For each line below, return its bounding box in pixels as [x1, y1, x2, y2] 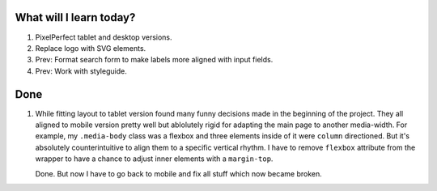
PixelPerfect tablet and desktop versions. [35, 32, 173, 42]
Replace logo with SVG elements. [35, 43, 146, 53]
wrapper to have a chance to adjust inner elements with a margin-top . [35, 154, 274, 163]
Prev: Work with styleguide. [35, 66, 127, 76]
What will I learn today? [15, 11, 136, 24]
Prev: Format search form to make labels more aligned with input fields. [35, 55, 274, 65]
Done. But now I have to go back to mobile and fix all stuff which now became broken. [35, 168, 323, 178]
